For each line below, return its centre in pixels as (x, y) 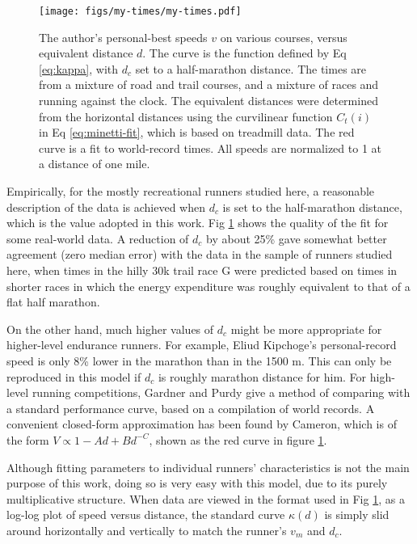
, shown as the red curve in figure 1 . (238, 439)
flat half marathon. (53, 302)
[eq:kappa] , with (79, 68)
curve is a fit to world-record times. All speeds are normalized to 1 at (210, 148)
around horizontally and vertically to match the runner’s (147, 530)
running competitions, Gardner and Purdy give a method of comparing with (221, 392)
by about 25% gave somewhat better (297, 238)
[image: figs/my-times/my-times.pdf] (140, 11)
